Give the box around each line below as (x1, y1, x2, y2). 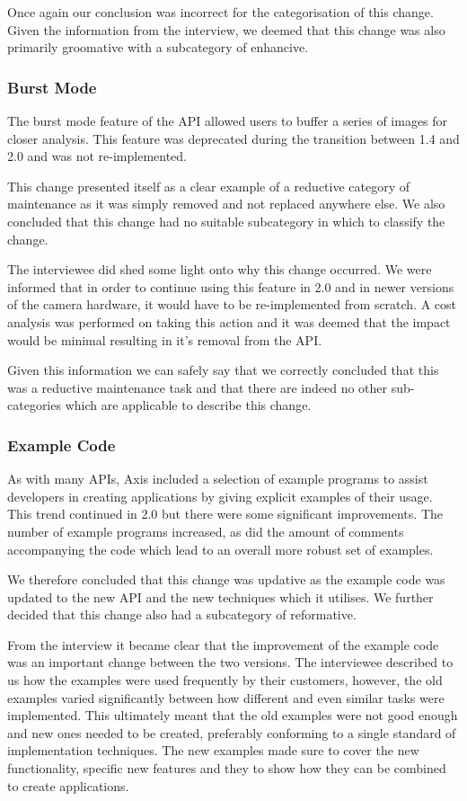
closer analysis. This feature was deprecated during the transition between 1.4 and (7, 129, 460, 147)
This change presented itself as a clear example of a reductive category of (7, 176, 410, 195)
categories (7, 396, 61, 414)
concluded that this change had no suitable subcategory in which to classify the (7, 211, 445, 230)
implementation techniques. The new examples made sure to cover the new (7, 741, 419, 760)
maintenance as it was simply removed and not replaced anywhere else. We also (7, 194, 445, 213)
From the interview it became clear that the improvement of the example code (7, 635, 439, 654)
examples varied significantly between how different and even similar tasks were (7, 688, 445, 707)
